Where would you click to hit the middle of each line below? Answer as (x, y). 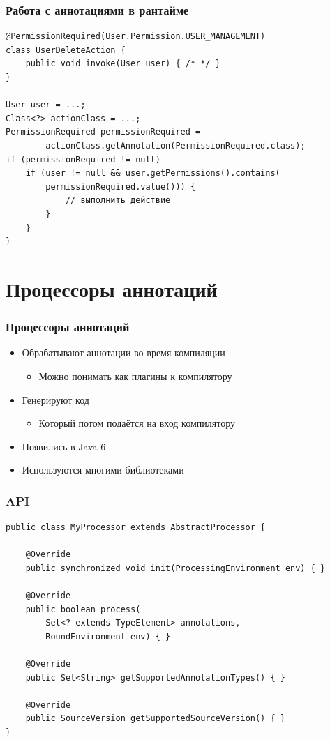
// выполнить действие (118, 200)
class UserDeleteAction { (66, 50)
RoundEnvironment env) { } (108, 636)
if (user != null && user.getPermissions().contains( (153, 173)
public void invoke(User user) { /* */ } (123, 64)
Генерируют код (55, 399)
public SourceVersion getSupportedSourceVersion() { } (155, 719)
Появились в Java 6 (64, 446)
